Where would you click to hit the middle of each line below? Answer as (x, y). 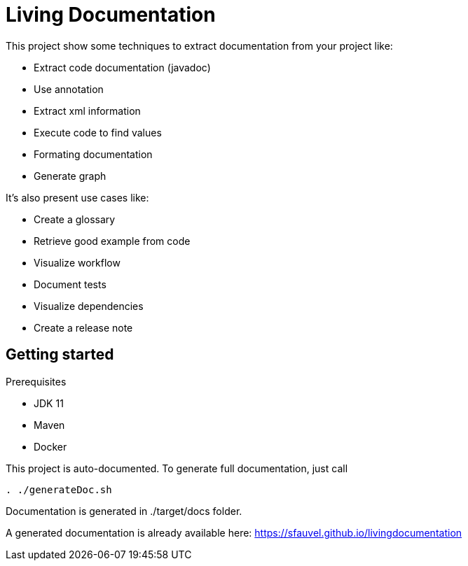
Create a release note (83, 327)
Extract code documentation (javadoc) (122, 67)
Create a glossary (75, 219)
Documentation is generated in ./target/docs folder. (124, 511)
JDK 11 (49, 403)
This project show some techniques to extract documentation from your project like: (199, 45)
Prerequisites (36, 381)
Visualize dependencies (89, 306)
